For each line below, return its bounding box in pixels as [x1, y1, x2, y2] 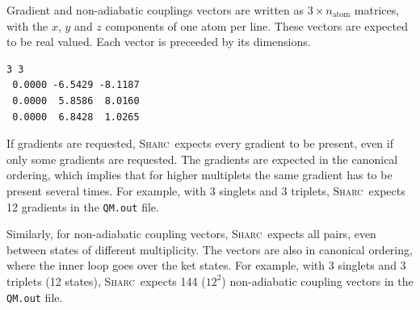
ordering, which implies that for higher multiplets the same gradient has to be [6, 166, 393, 183]
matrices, [354, 2, 400, 18]
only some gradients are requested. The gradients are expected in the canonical [6, 150, 398, 167]
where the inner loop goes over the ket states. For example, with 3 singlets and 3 [6, 257, 406, 274]
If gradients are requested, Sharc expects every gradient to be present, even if [6, 135, 393, 152]
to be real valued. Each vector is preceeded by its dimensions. [6, 33, 311, 50]
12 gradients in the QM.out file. [6, 198, 159, 215]
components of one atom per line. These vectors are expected [105, 17, 408, 34]
